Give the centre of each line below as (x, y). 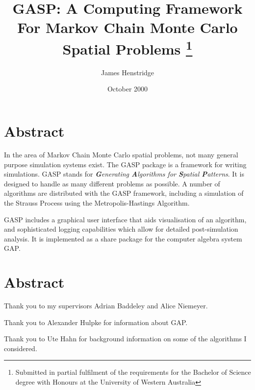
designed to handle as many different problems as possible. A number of (112, 183)
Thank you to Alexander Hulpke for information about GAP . (96, 322)
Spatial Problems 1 (127, 47)
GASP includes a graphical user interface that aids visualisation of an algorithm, (125, 219)
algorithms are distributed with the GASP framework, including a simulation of (124, 193)
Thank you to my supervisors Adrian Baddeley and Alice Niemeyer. (106, 306)
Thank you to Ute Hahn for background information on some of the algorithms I (125, 339)
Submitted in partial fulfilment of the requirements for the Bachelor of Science (133, 372)
